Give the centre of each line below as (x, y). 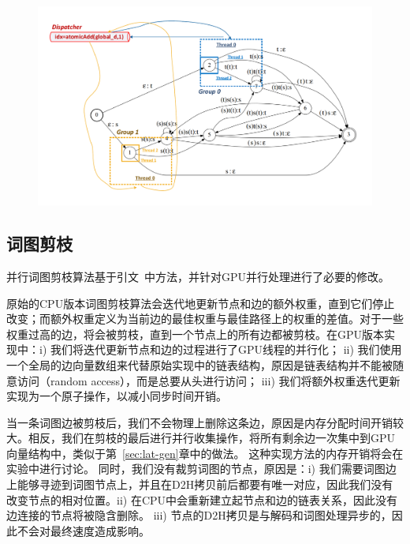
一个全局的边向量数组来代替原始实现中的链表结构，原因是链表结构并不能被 (199, 364)
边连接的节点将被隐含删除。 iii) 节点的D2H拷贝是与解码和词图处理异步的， (199, 515)
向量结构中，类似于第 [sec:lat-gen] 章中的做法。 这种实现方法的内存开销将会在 (205, 453)
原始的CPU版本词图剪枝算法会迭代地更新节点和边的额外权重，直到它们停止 (201, 303)
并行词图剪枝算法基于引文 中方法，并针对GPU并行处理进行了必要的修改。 (198, 276)
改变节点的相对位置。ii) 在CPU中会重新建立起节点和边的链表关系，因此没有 (202, 499)
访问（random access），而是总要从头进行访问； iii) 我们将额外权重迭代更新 (209, 380)
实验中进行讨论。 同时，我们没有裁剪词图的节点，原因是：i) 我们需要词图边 (201, 469)
